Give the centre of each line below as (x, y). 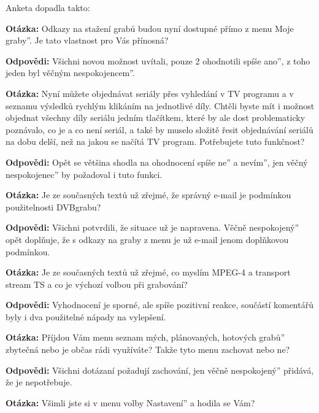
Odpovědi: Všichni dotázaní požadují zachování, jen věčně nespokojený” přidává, (160, 370)
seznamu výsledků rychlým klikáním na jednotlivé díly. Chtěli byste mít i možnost (160, 105)
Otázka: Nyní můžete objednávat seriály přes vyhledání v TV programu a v (150, 93)
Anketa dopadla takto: (48, 7)
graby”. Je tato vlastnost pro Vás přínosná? (87, 40)
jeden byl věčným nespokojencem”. (70, 73)
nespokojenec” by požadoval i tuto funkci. (84, 174)
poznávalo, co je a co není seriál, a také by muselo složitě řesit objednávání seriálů (159, 129)
